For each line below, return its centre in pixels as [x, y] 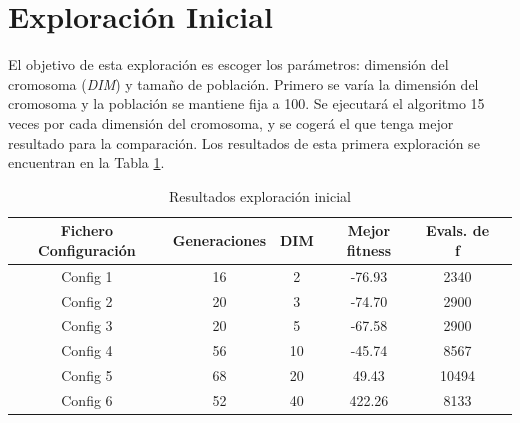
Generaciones [219, 240]
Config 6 [87, 399]
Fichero [87, 230]
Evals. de [458, 230]
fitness [369, 249]
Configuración [87, 249]
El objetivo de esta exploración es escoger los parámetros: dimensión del [228, 64]
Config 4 [87, 350]
